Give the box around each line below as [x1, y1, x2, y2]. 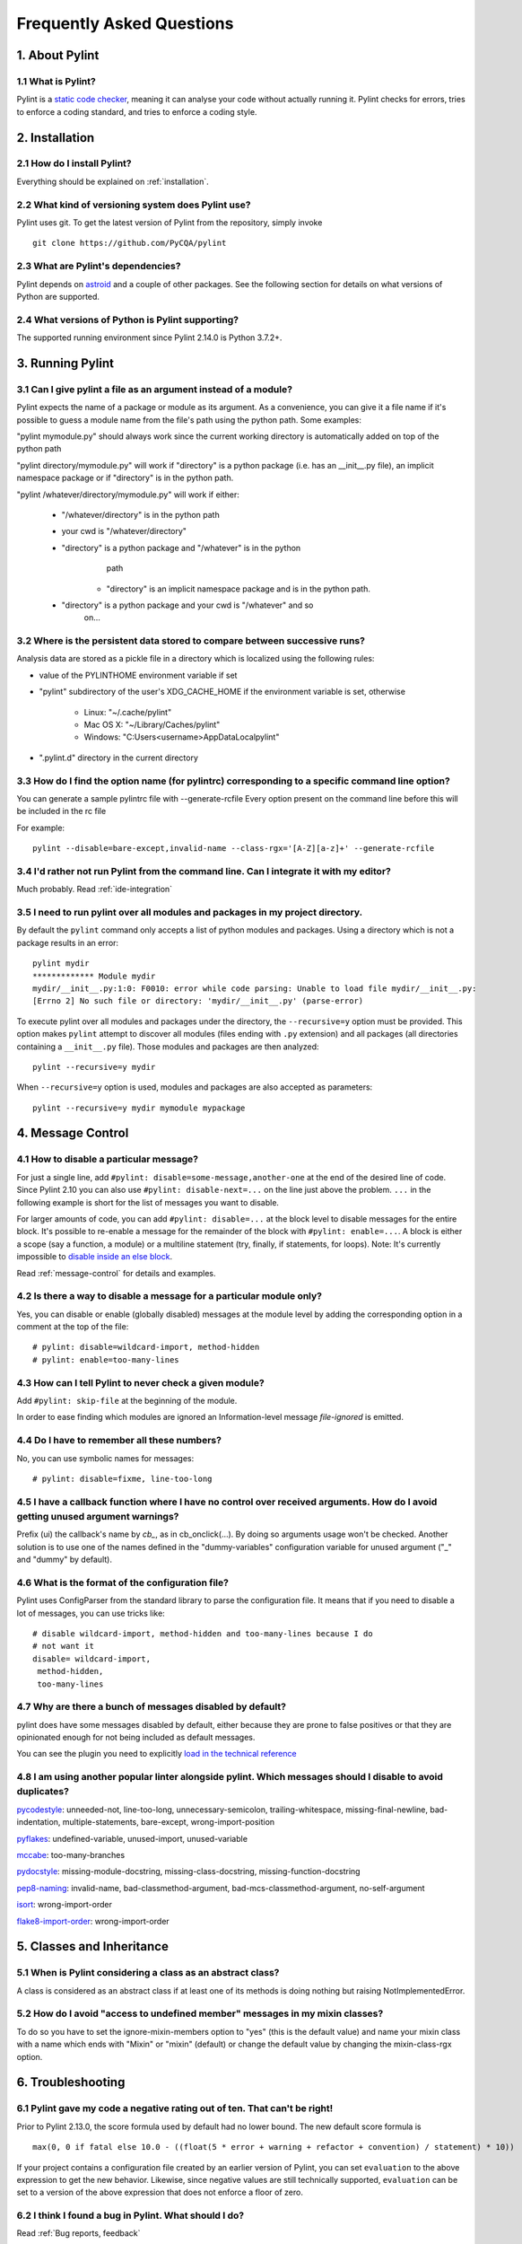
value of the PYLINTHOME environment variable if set [39, 670, 238, 680]
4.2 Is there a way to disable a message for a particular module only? [16, 1290, 323, 1302]
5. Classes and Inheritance [16, 1939, 170, 1954]
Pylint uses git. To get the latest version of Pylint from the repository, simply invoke [16, 217, 323, 228]
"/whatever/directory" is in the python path [61, 509, 220, 520]
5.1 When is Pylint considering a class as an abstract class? [16, 1967, 280, 1979]
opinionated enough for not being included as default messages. [16, 1732, 256, 1743]
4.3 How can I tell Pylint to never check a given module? [16, 1376, 265, 1389]
